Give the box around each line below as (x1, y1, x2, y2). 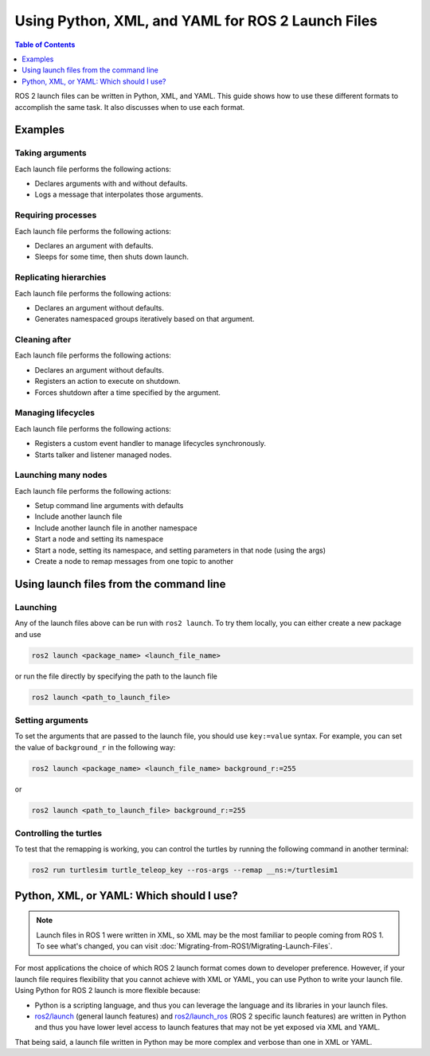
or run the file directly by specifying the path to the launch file (14, 671, 218, 681)
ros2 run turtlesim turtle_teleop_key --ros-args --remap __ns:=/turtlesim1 (31, 866, 338, 875)
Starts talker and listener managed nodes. (34, 450, 172, 460)
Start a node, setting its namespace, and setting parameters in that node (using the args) (34, 546, 326, 555)
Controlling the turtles (14, 827, 103, 839)
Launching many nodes (14, 470, 107, 481)
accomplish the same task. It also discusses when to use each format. (14, 102, 245, 111)
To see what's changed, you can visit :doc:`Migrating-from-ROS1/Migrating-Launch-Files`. (36, 941, 333, 951)
